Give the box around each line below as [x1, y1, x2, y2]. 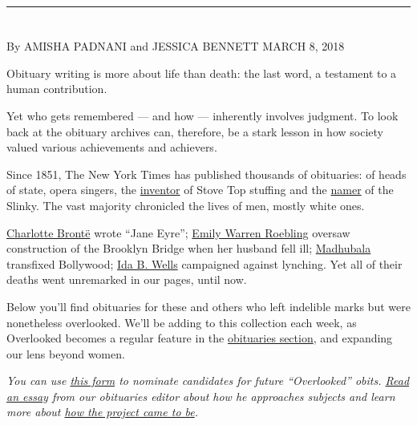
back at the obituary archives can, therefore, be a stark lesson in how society [6, 123, 383, 140]
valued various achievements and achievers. [6, 139, 217, 156]
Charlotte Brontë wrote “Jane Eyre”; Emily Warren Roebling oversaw [6, 224, 350, 241]
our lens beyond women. [6, 345, 125, 362]
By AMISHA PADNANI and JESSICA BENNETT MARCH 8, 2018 [6, 38, 345, 55]
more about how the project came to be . [6, 403, 199, 420]
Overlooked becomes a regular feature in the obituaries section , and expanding [6, 330, 393, 346]
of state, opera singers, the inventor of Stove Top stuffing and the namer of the [6, 181, 394, 198]
